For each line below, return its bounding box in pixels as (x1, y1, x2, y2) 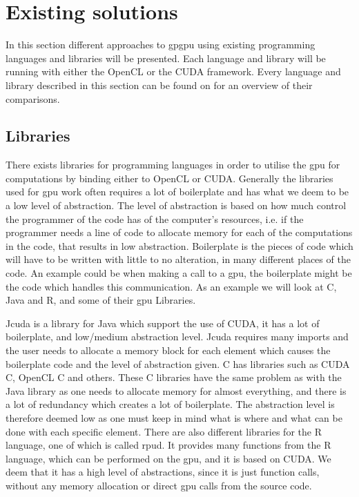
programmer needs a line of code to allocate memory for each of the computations (6, 225, 353, 240)
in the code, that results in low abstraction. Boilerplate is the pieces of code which (6, 238, 353, 253)
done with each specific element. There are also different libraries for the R (6, 424, 322, 438)
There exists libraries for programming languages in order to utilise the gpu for (6, 157, 340, 172)
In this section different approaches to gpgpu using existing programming (6, 37, 316, 52)
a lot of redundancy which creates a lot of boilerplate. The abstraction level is (6, 397, 335, 411)
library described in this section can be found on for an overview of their (6, 77, 313, 92)
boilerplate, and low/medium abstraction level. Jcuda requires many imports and (6, 329, 349, 344)
